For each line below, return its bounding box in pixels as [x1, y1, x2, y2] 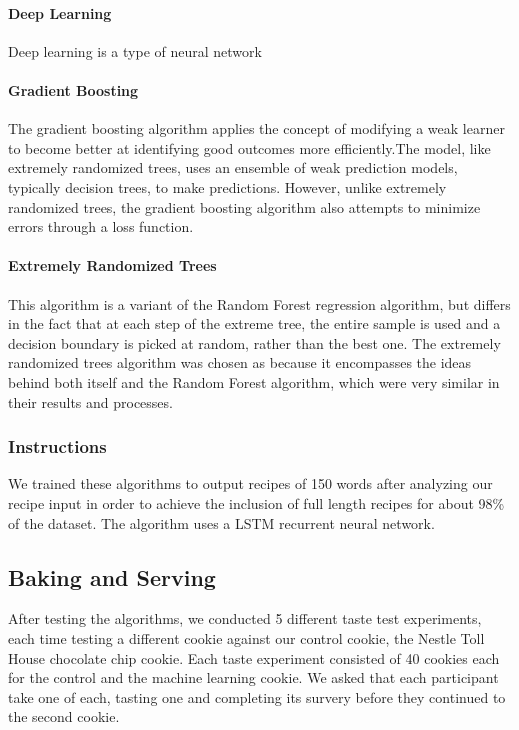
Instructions [8, 434, 107, 459]
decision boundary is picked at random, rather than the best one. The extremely [8, 332, 501, 353]
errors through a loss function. [8, 216, 194, 237]
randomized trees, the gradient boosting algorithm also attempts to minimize [8, 196, 481, 217]
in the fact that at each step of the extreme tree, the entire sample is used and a [8, 313, 501, 334]
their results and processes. [8, 391, 173, 412]
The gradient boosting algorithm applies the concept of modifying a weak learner [8, 118, 505, 139]
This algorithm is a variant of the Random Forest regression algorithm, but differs [8, 293, 511, 314]
